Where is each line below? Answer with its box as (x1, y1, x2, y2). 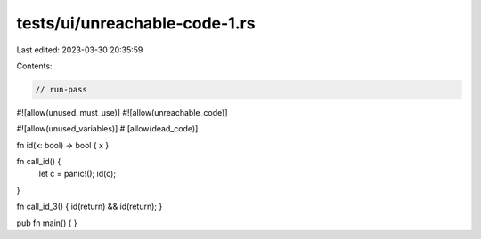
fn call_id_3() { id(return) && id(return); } (16, 201, 163, 212)
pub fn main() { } (16, 218, 77, 228)
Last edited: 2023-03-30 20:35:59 (16, 44, 143, 55)
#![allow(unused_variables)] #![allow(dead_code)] (16, 123, 199, 134)
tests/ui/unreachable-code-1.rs (16, 13, 256, 33)
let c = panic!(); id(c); (38, 169, 116, 179)
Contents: (16, 60, 53, 71)
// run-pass (35, 84, 88, 94)
